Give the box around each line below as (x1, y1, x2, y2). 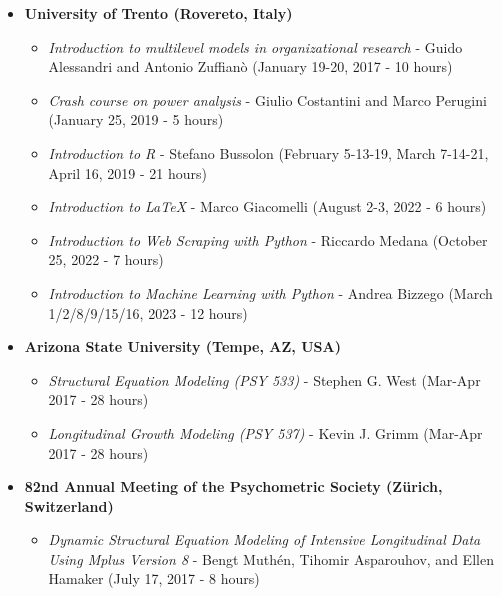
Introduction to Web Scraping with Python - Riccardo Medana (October (48, 229, 488, 250)
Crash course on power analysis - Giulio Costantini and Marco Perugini (48, 89, 487, 110)
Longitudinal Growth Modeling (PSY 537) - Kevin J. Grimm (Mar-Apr (48, 422, 483, 443)
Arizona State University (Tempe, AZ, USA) (24, 336, 341, 357)
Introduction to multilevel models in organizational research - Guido (48, 36, 463, 57)
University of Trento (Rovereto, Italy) (24, 3, 293, 23)
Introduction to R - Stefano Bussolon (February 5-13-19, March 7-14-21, (48, 142, 489, 163)
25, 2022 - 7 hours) (48, 249, 164, 270)
